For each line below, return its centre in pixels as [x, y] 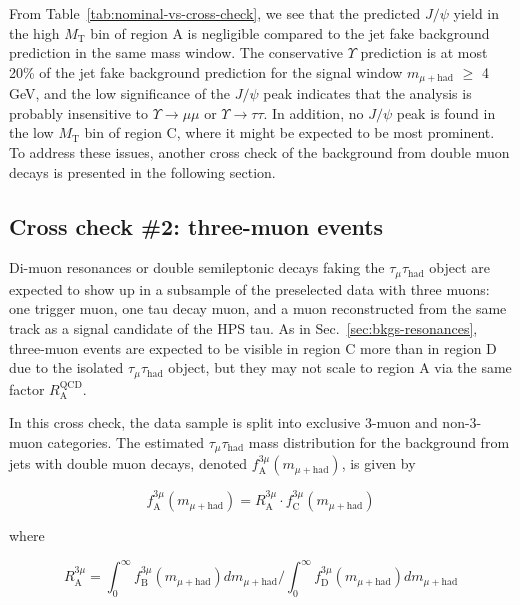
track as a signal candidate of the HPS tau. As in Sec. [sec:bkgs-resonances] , [243, 328]
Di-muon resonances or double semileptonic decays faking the [197, 267]
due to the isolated [66, 367]
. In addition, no [313, 112]
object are [460, 267]
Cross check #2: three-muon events [196, 225]
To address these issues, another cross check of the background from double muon [259, 152]
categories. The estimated [125, 441]
